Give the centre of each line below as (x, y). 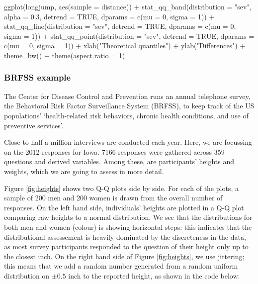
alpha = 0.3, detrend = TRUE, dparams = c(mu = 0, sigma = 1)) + (109, 16)
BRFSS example (38, 77)
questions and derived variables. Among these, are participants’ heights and (119, 161)
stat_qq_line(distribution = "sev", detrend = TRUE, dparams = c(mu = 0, (120, 26)
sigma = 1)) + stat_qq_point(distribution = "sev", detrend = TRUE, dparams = (129, 36)
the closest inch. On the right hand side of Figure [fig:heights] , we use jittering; (124, 256)
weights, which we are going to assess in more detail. (84, 171)
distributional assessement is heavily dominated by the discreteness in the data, (125, 237)
